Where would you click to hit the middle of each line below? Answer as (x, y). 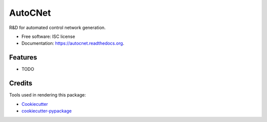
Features (23, 57)
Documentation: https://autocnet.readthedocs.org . (73, 43)
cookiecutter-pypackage (46, 111)
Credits (21, 83)
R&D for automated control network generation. (57, 28)
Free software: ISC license (48, 36)
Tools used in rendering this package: (47, 95)
